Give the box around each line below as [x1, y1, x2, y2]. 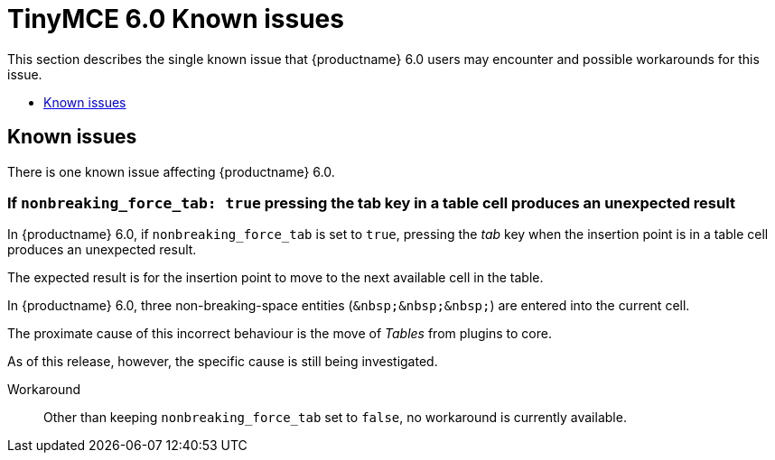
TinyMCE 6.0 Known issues [7, 4, 344, 34]
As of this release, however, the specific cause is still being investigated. [7, 354, 438, 370]
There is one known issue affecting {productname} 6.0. [7, 163, 335, 179]
